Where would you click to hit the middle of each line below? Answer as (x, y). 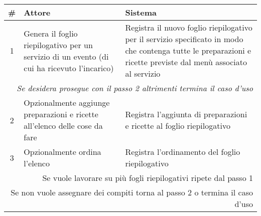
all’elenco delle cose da (63, 126)
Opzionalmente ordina (62, 152)
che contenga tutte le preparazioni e (188, 50)
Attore (37, 12)
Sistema (141, 12)
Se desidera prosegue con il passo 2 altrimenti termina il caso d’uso (135, 88)
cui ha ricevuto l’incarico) (69, 68)
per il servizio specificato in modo (184, 39)
